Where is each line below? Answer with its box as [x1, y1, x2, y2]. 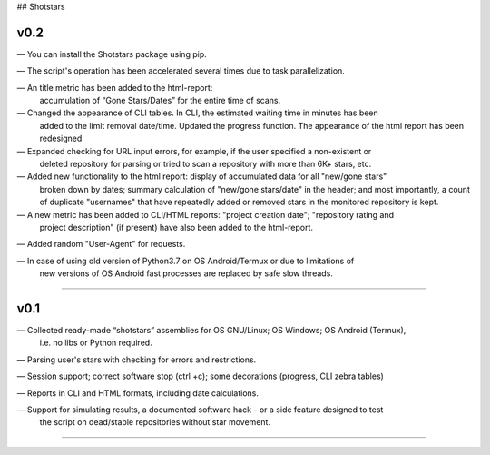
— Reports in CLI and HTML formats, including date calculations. [16, 387, 259, 399]
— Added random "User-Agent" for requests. [16, 239, 186, 250]
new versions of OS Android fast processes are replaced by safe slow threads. [39, 268, 333, 279]
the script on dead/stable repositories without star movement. [39, 417, 271, 428]
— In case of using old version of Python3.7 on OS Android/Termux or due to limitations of [16, 255, 355, 266]
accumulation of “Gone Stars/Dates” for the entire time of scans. [39, 95, 281, 106]
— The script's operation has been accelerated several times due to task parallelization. [16, 65, 345, 76]
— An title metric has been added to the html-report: [16, 82, 213, 93]
